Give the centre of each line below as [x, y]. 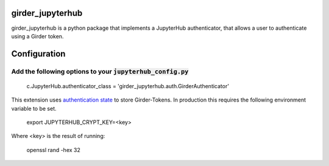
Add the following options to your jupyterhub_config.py [100, 71]
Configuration [38, 54]
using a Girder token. [37, 36]
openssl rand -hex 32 [53, 150]
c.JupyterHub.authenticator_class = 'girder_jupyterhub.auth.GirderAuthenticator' [128, 86]
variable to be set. [34, 108]
